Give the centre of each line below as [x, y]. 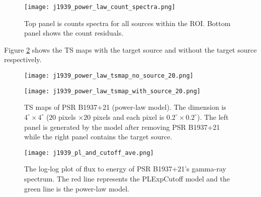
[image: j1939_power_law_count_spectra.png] [100, 7]
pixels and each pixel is [128, 117]
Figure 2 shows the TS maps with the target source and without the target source [130, 49]
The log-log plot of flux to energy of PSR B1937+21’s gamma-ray [125, 169]
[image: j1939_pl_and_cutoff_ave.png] [89, 153]
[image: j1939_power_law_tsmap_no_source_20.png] [109, 76]
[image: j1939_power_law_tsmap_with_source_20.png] [112, 91]
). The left [213, 117]
